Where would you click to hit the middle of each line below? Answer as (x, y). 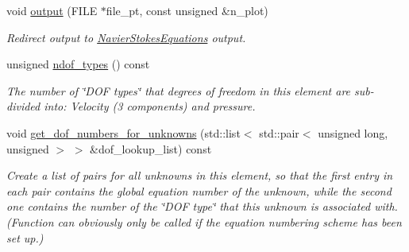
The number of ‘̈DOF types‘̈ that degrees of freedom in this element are (179, 90)
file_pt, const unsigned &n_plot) (187, 10)
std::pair (279, 132)
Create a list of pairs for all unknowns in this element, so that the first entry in (200, 175)
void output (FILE (52, 10)
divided (23, 106)
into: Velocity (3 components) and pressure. (150, 106)
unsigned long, (353, 132)
